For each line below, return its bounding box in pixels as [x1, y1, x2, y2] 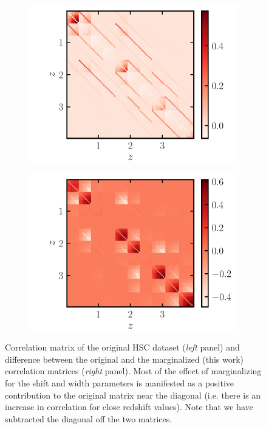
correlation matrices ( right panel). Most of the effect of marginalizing [5, 364, 262, 377]
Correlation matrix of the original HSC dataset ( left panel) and [5, 341, 240, 354]
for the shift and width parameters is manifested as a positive [5, 376, 234, 389]
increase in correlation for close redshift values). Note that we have [5, 400, 253, 413]
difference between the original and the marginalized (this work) [5, 352, 244, 365]
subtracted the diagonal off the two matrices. [5, 412, 172, 425]
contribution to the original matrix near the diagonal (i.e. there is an [5, 388, 261, 401]
